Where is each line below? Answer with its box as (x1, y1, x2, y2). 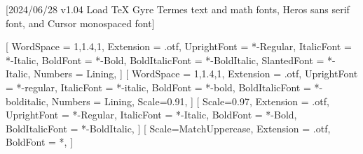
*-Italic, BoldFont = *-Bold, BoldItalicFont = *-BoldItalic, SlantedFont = (6, 52, 324, 67)
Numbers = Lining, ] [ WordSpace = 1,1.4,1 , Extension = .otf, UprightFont (34, 66, 358, 81)
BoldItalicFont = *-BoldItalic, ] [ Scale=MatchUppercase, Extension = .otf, (6, 121, 331, 135)
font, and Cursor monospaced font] (6, 15, 155, 30)
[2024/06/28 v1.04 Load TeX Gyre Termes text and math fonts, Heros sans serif (6, 2, 350, 16)
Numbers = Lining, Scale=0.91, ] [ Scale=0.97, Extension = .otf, (51, 93, 329, 108)
